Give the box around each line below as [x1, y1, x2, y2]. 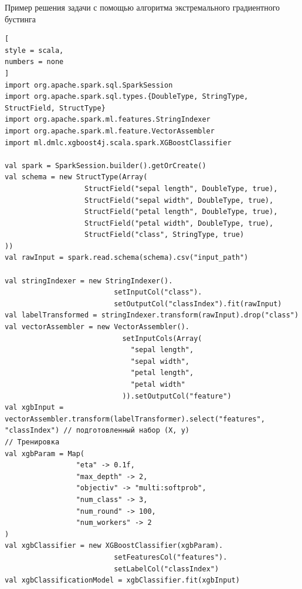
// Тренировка [5, 437, 60, 446]
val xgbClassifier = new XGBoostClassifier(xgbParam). [5, 541, 223, 550]
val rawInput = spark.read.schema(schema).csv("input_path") [5, 253, 249, 262]
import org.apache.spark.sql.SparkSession [5, 81, 173, 89]
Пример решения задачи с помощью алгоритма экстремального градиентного [5, 1, 280, 13]
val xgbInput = [5, 403, 64, 412]
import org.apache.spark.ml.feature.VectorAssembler [5, 126, 215, 135]
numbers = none [5, 58, 64, 66]
